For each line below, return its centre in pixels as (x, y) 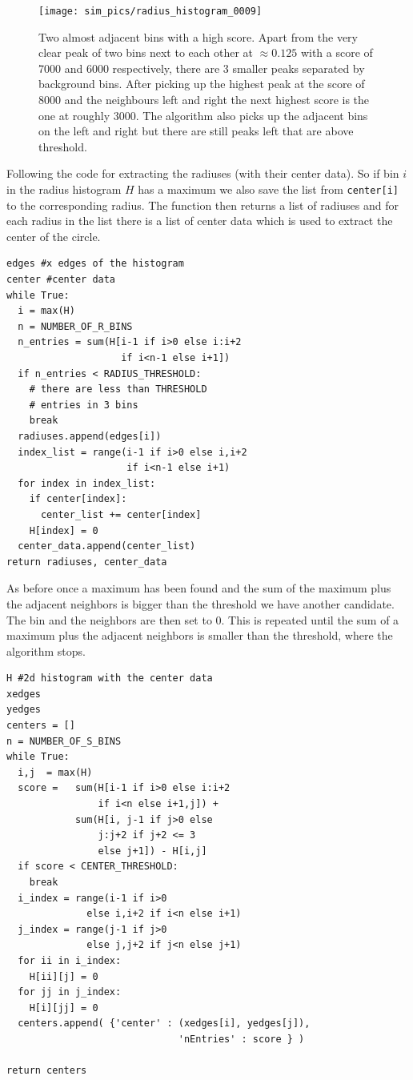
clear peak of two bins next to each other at (146, 52)
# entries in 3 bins (84, 405)
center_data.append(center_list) (107, 546)
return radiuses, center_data (87, 562)
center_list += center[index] (121, 514)
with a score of (337, 52)
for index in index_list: (87, 483)
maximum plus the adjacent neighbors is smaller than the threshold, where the (200, 635)
